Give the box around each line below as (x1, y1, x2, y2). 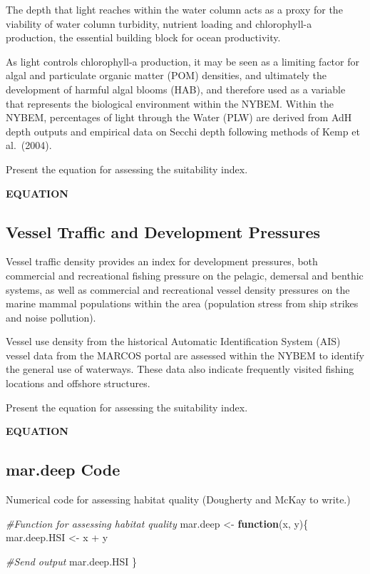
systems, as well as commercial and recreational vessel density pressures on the (6, 282, 350, 297)
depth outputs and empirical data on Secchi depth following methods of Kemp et (6, 123, 360, 138)
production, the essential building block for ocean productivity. (6, 30, 281, 45)
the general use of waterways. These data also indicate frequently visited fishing (6, 362, 354, 376)
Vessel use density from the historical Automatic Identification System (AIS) (6, 334, 341, 349)
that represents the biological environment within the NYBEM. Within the (6, 96, 334, 111)
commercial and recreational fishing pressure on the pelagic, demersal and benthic (6, 267, 364, 282)
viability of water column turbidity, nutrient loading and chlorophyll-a (6, 16, 312, 31)
